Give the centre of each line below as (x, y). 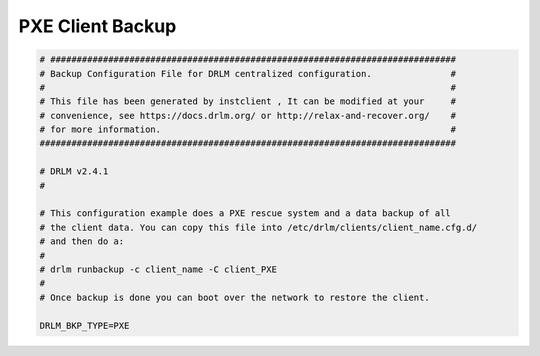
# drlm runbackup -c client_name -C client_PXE (158, 269)
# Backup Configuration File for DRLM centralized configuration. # (248, 73)
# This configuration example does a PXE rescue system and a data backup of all (245, 213)
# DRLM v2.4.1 (74, 171)
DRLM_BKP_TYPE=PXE (84, 325)
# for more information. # (248, 129)
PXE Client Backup (97, 26)
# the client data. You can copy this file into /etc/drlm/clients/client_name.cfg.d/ (258, 227)
